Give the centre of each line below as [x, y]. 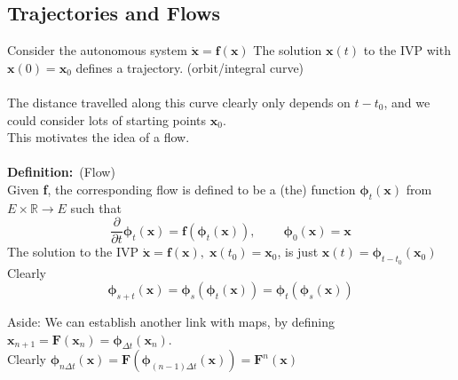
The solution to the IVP [73, 252]
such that [96, 207]
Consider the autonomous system [97, 50]
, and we [407, 102]
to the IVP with [407, 50]
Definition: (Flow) [61, 172]
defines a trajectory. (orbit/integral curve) [190, 67]
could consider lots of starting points [107, 119]
